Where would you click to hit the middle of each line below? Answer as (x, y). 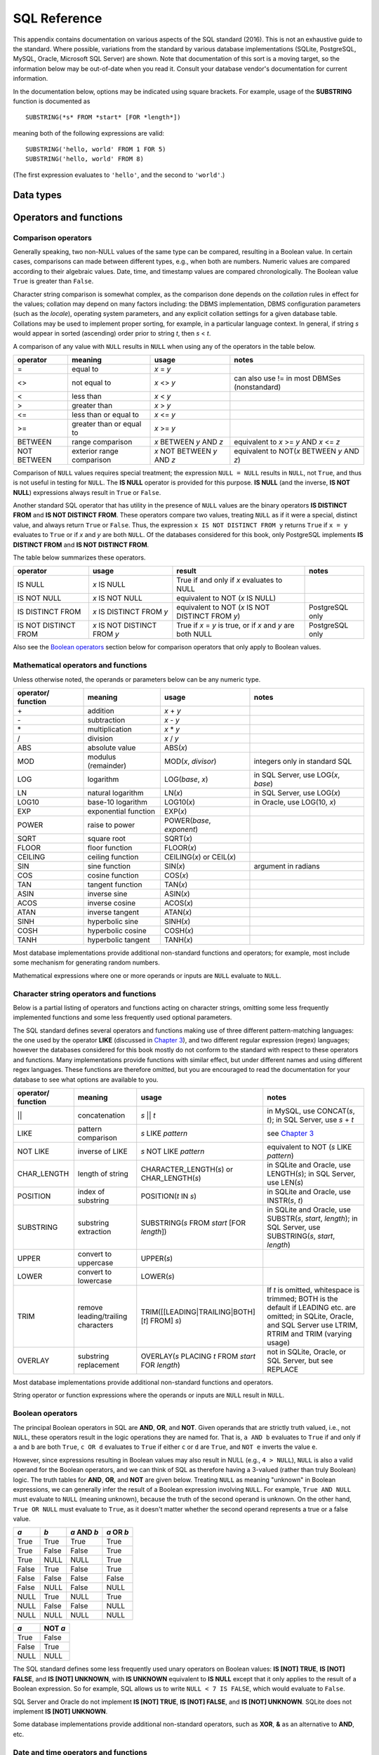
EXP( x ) (175, 811)
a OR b (118, 1532)
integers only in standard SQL (303, 761)
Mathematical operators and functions (80, 665)
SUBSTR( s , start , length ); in (312, 1219)
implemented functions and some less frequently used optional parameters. (122, 1017)
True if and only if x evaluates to (230, 581)
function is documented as (52, 101)
